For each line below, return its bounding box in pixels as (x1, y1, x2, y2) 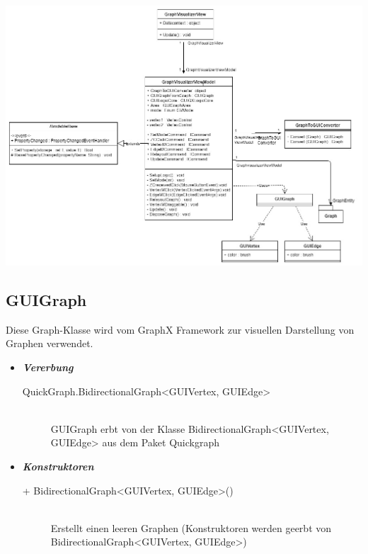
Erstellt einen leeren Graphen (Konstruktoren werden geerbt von (50, 520, 332, 535)
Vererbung (22, 360, 74, 375)
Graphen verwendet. (6, 336, 93, 351)
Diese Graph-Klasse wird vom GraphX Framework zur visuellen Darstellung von (6, 322, 355, 337)
